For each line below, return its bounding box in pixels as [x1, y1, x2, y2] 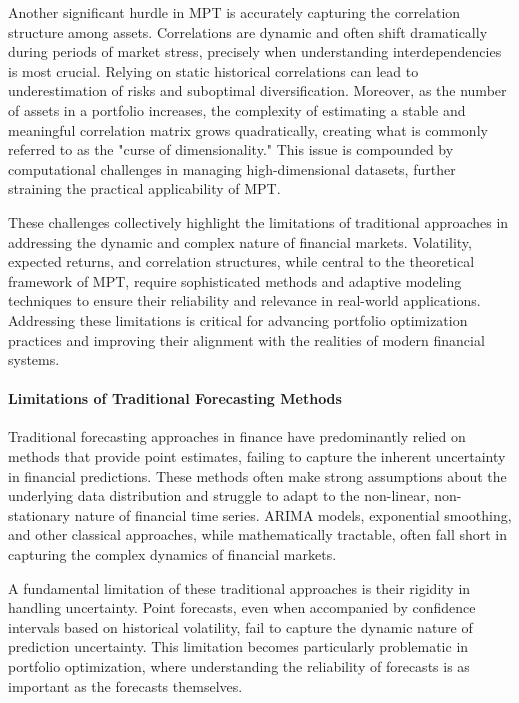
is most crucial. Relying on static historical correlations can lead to [8, 60, 419, 81]
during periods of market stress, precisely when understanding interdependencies [8, 41, 502, 62]
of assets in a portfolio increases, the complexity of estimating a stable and [8, 99, 466, 120]
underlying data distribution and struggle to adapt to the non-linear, [8, 485, 430, 506]
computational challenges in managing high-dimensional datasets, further [8, 158, 456, 179]
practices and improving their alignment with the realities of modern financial [8, 329, 485, 350]
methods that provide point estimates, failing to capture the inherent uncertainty [8, 446, 506, 467]
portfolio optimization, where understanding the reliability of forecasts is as [8, 656, 470, 677]
